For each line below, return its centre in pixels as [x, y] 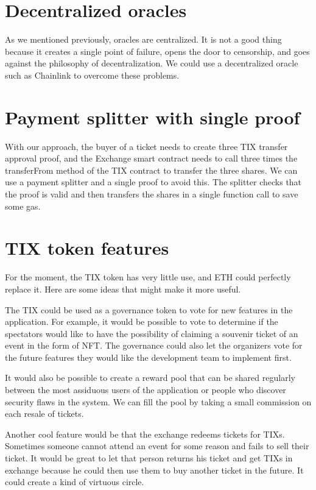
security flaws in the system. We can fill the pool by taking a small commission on [158, 401]
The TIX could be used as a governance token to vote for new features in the [149, 309]
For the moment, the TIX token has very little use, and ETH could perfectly [148, 277]
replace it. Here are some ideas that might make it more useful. [123, 289]
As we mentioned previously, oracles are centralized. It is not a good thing [143, 39]
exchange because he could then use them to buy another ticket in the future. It [154, 470]
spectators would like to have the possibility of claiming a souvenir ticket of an [152, 333]
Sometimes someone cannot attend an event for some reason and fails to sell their [157, 446]
